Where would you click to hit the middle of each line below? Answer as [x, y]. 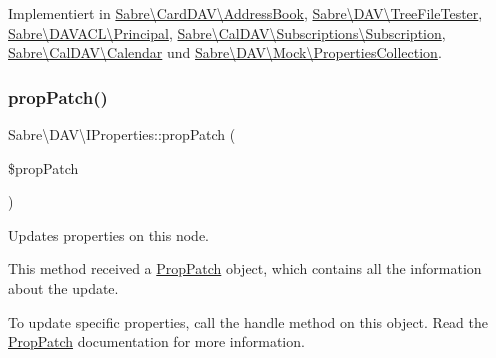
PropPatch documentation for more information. [156, 341]
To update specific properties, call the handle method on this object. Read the [248, 321]
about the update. [63, 287]
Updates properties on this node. [108, 234]
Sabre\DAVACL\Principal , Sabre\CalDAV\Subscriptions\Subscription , [227, 32]
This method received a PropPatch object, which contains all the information [245, 268]
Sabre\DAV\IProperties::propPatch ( [122, 134]
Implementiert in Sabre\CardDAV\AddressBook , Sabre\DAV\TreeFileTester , [245, 13]
